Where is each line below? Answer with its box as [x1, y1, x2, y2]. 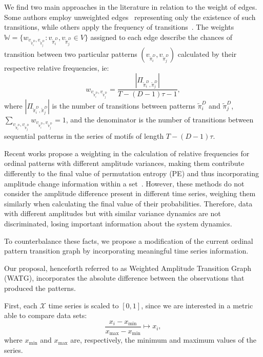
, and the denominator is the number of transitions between [66, 114, 254, 124]
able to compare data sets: [4, 310, 87, 321]
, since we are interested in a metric [141, 300, 253, 310]
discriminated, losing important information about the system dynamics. [4, 218, 232, 228]
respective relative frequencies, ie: [4, 62, 109, 73]
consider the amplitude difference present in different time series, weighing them [4, 188, 256, 199]
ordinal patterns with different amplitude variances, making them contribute [4, 158, 245, 169]
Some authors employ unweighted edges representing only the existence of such [4, 11, 256, 22]
